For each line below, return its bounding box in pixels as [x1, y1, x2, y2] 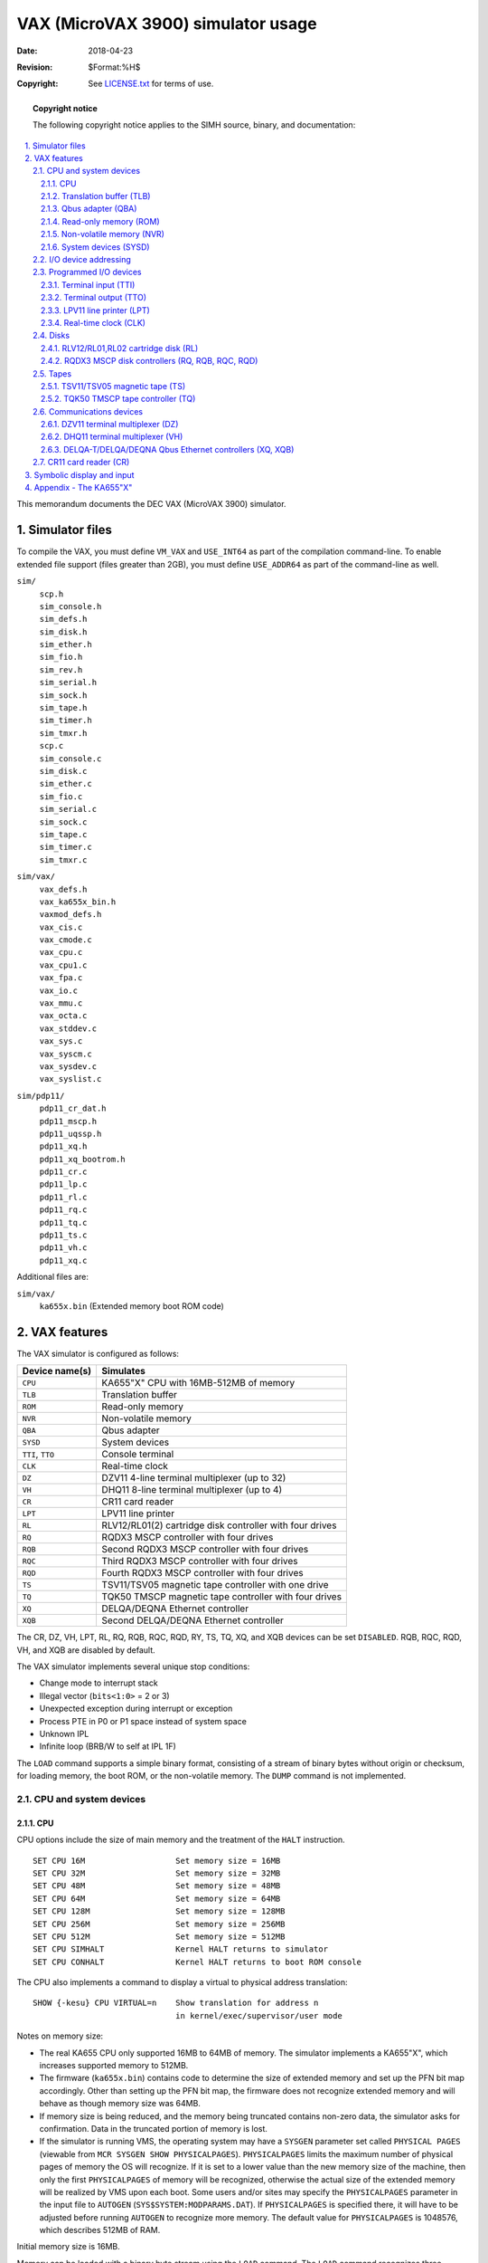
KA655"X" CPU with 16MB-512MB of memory [101, 1377, 296, 1389]
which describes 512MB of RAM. [39, 2225, 161, 2236]
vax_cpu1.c [39, 960, 88, 970]
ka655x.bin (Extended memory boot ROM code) [39, 1301, 225, 1312]
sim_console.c [39, 753, 102, 764]
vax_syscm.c [39, 1048, 92, 1059]
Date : [16, 45, 38, 56]
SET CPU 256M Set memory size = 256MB [33, 1919, 286, 1929]
